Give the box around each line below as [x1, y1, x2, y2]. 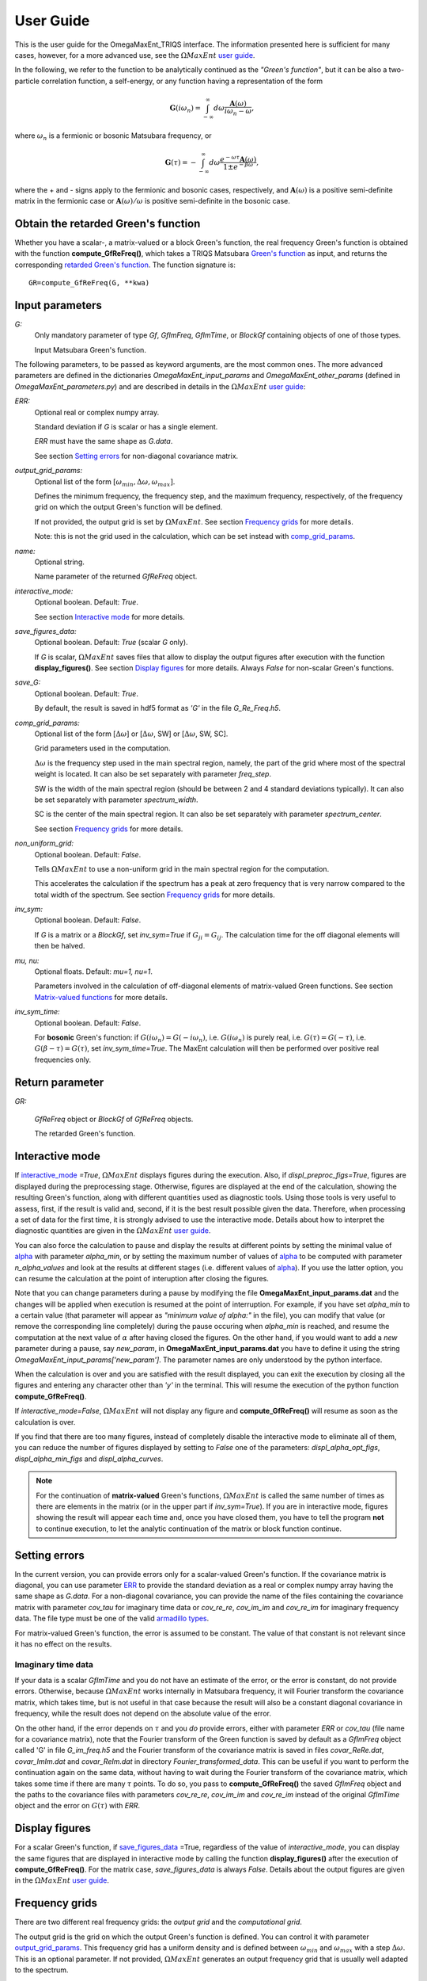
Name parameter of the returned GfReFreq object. [34, 571, 198, 582]
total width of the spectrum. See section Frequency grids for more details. [34, 890, 276, 899]
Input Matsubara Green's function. [34, 345, 146, 354]
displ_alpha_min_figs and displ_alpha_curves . [14, 1454, 164, 1464]
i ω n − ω [224, 107, 252, 118]
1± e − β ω [222, 161, 254, 171]
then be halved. [34, 941, 85, 951]
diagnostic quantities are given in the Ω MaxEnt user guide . [14, 1226, 211, 1235]
